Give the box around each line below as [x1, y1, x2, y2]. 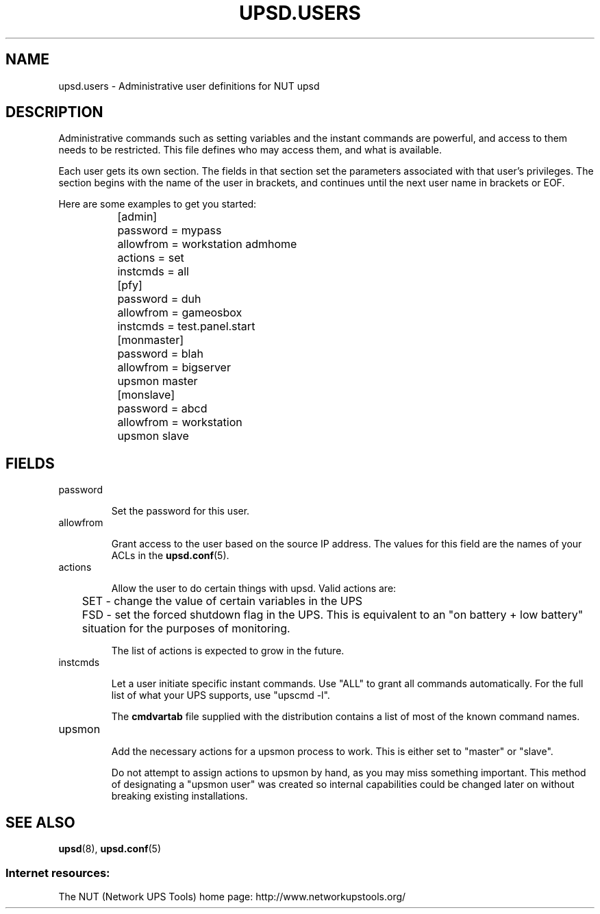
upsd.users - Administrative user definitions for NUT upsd [58, 79, 320, 92]
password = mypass [117, 223, 222, 238]
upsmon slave [117, 429, 189, 443]
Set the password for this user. [111, 505, 250, 517]
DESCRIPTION [5, 103, 103, 121]
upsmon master [117, 374, 198, 388]
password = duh [117, 292, 201, 306]
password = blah [117, 347, 203, 361]
